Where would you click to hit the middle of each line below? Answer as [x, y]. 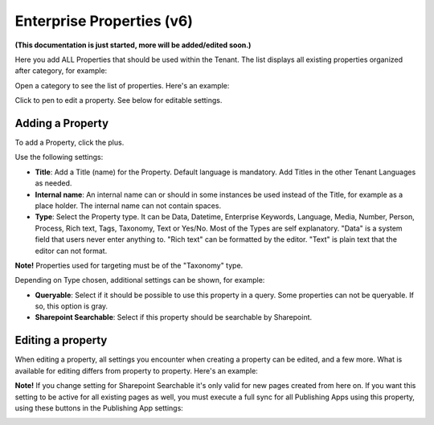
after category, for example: [61, 71]
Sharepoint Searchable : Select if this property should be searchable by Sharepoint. [174, 317]
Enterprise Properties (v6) [104, 21]
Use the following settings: [59, 157]
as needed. [53, 183]
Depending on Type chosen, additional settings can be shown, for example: [140, 280]
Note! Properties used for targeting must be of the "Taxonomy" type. [129, 265]
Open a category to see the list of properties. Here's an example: [122, 85]
